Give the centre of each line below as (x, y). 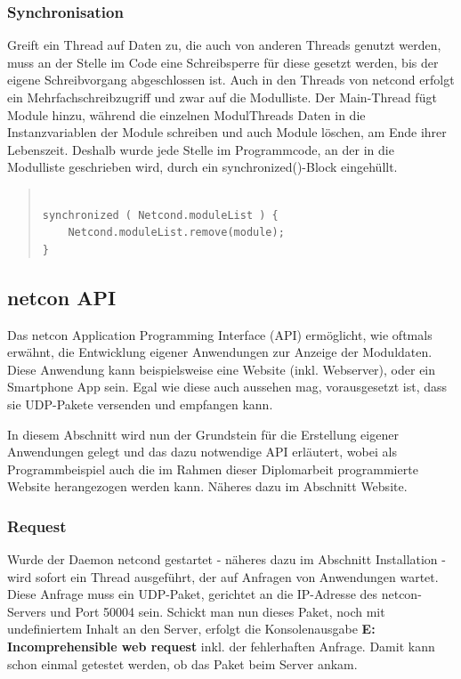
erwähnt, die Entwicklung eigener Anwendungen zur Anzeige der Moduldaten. (220, 352)
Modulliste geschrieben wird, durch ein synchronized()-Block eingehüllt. (202, 167)
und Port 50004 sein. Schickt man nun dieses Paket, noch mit (218, 611)
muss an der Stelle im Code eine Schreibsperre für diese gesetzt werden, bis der (223, 62)
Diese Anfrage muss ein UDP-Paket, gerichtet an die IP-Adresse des (193, 594)
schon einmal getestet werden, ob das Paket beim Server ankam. (182, 663)
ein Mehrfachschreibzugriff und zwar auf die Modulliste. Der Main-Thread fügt (222, 97)
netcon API (62, 297)
